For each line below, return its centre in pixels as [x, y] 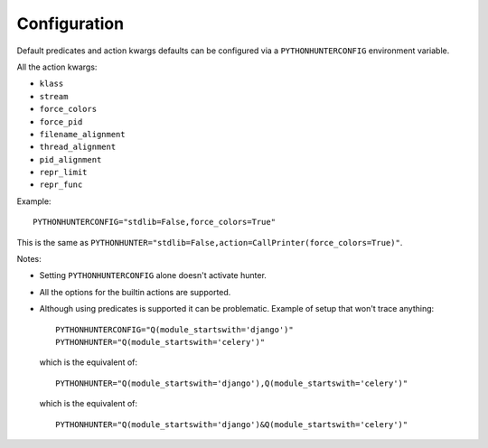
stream [54, 96]
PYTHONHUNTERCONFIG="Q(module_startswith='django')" [174, 329]
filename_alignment [82, 134]
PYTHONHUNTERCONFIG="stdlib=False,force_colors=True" [154, 222]
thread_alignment [78, 147]
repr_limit [63, 173]
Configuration [70, 23]
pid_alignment [70, 159]
